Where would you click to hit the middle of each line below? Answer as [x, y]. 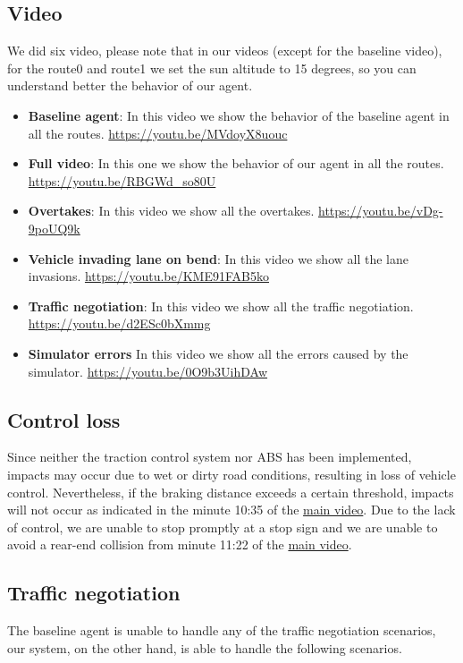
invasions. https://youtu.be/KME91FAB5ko [148, 276]
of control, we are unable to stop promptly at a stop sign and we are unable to [223, 527]
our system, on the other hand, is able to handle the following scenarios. [205, 647]
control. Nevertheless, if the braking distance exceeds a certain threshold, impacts [231, 492]
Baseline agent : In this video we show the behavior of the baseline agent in [239, 115]
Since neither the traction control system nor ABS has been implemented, [210, 457]
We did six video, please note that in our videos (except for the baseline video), [225, 51]
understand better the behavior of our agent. [130, 85]
